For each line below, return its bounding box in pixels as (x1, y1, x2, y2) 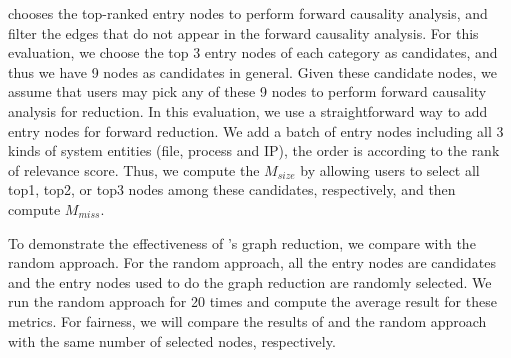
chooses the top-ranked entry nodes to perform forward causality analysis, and (8, 3, 488, 23)
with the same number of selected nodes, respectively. (8, 330, 336, 351)
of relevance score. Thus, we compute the (8, 159, 260, 180)
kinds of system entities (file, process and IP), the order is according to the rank (8, 140, 500, 161)
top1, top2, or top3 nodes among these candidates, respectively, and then (8, 179, 456, 200)
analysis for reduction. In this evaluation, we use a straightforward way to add (8, 100, 488, 121)
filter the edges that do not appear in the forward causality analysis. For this (8, 22, 479, 43)
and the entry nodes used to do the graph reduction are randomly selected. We (8, 271, 492, 292)
